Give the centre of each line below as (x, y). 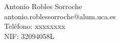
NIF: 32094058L (29, 36)
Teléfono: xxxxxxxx (35, 26)
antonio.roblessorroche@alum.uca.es (60, 16)
